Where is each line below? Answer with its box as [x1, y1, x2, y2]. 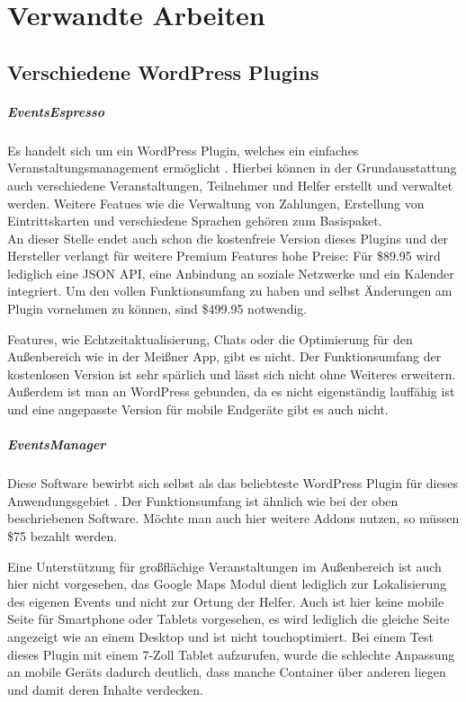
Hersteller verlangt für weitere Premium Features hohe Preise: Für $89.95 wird [7, 246, 441, 265]
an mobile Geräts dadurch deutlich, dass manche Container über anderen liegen [7, 662, 446, 681]
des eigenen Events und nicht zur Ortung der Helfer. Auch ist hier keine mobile [7, 591, 444, 610]
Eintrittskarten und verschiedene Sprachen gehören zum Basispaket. [7, 211, 382, 230]
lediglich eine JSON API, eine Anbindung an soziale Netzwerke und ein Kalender [7, 263, 454, 282]
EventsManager [7, 435, 106, 454]
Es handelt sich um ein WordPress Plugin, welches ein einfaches [7, 140, 359, 159]
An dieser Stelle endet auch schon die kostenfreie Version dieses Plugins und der [7, 228, 449, 247]
